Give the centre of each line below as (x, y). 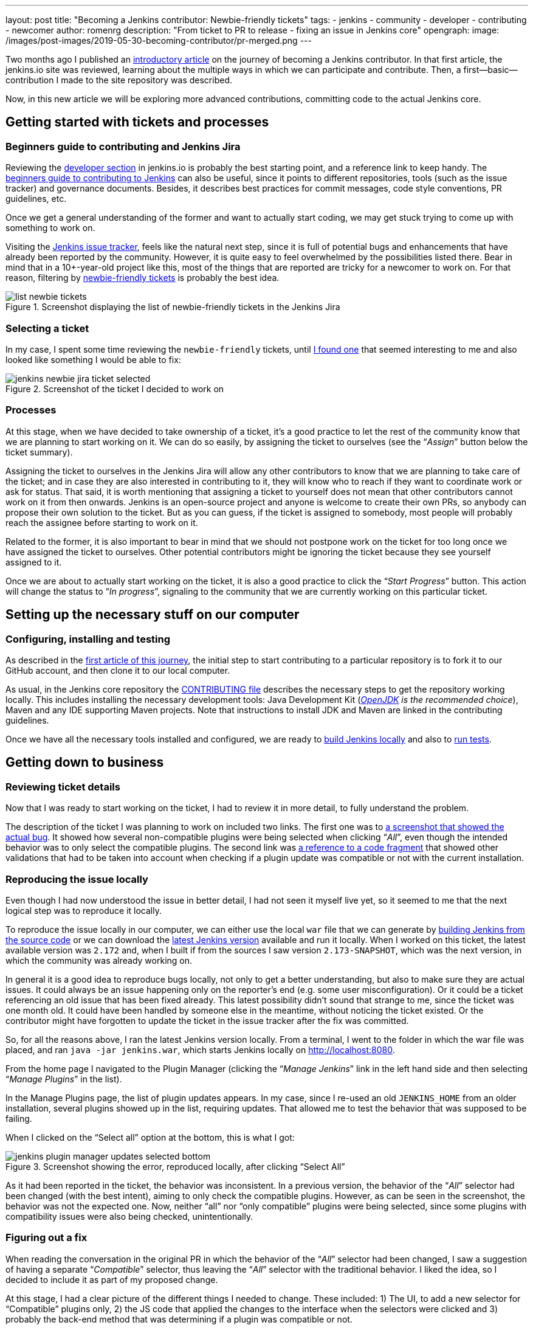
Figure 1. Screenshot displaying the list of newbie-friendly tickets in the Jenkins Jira (173, 307)
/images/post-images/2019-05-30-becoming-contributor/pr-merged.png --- (159, 40)
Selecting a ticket (47, 328)
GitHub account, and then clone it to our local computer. (118, 670)
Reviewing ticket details (63, 787)
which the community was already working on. (99, 960)
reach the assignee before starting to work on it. (102, 522)
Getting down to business (85, 763)
